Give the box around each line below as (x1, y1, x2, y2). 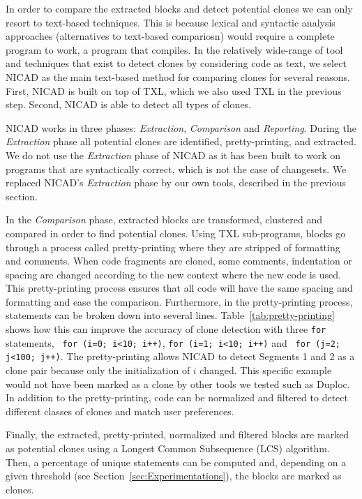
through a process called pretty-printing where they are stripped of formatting (6, 239, 340, 254)
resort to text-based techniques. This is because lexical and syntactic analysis (6, 15, 335, 29)
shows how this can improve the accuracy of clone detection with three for (6, 322, 326, 336)
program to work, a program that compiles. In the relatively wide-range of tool (6, 42, 343, 57)
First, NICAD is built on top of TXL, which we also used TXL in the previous (6, 83, 342, 98)
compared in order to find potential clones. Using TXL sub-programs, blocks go (6, 225, 346, 240)
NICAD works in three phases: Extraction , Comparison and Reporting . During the (6, 120, 356, 135)
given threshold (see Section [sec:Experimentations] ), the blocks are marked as (6, 468, 342, 483)
